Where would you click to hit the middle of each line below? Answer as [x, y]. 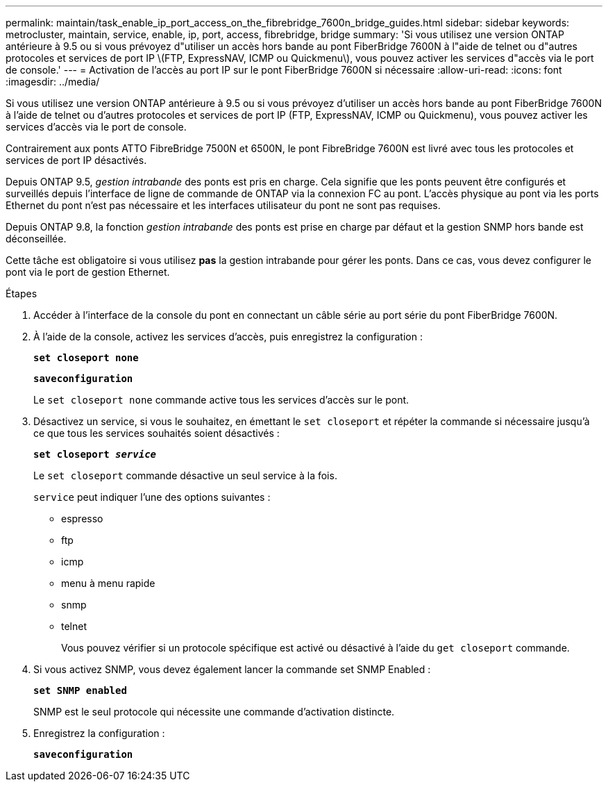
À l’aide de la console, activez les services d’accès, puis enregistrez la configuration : [228, 337]
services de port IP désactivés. [76, 160]
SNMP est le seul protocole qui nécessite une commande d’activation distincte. [214, 712]
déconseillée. [36, 239]
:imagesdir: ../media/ [53, 82]
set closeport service [95, 454]
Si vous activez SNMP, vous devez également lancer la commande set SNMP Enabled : [232, 669]
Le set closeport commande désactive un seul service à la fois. [185, 475]
